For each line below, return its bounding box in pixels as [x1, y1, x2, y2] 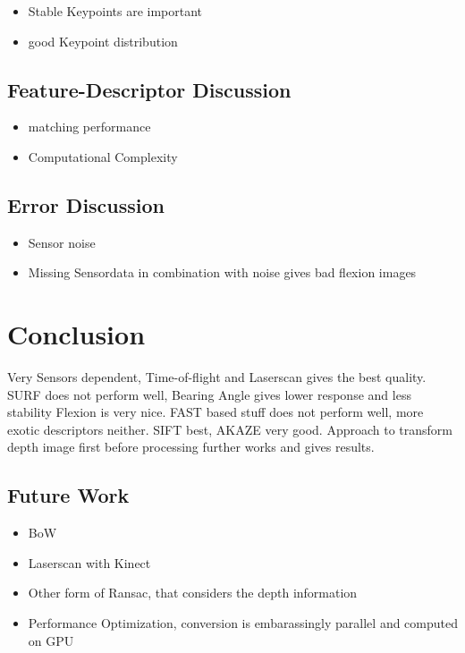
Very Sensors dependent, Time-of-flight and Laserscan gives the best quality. [7, 368, 427, 386]
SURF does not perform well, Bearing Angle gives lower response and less [7, 385, 411, 403]
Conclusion [7, 316, 146, 352]
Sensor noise [28, 233, 96, 251]
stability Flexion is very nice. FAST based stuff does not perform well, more [7, 403, 424, 421]
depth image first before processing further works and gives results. [7, 437, 375, 456]
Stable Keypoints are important [28, 2, 203, 20]
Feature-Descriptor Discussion [7, 75, 292, 103]
